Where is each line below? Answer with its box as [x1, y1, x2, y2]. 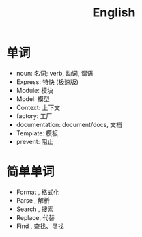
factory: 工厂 [16, 111, 53, 120]
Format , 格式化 [16, 188, 60, 196]
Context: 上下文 [16, 103, 61, 111]
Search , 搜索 [16, 205, 54, 213]
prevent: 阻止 [16, 137, 54, 145]
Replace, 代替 [16, 213, 55, 221]
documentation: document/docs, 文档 [16, 120, 122, 128]
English [92, 5, 136, 20]
